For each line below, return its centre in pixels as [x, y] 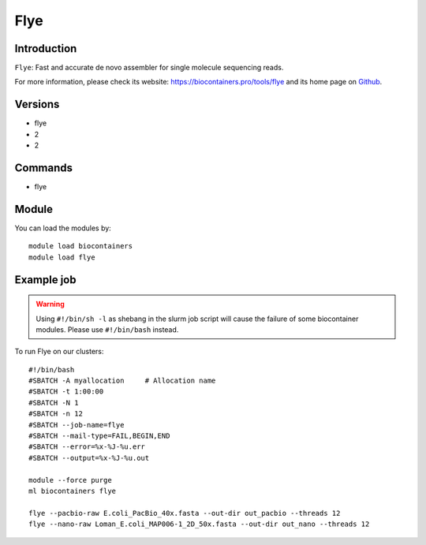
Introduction [46, 49]
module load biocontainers [81, 246]
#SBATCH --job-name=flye [77, 425]
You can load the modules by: [63, 228]
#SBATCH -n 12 [56, 414]
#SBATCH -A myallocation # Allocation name [122, 381]
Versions [37, 105]
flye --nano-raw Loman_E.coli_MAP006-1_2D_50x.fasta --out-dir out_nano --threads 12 [199, 524]
